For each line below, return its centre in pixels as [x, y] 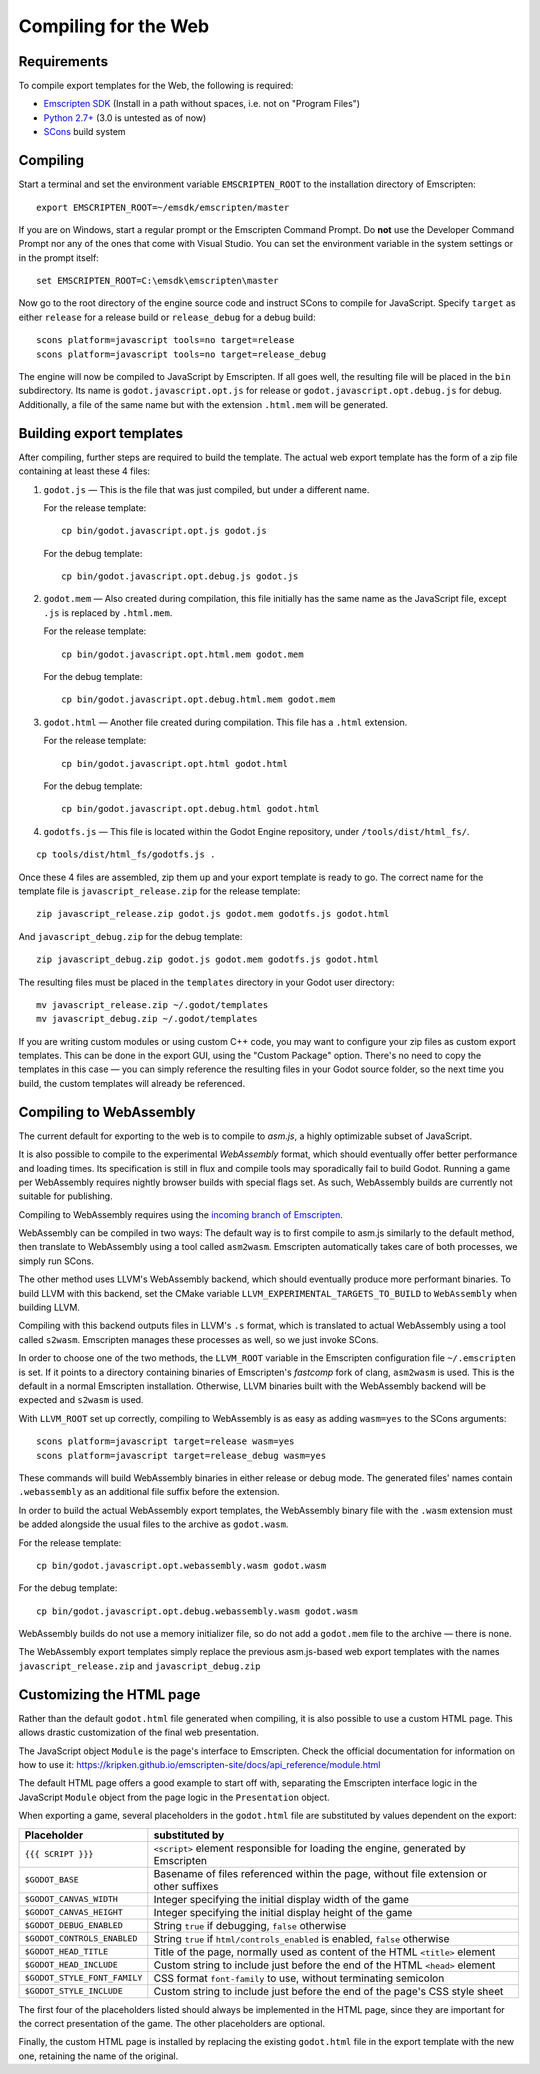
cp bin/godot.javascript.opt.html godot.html [175, 763]
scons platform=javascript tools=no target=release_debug [181, 354]
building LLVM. [49, 1307]
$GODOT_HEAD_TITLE [66, 1951]
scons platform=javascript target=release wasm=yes [165, 1441]
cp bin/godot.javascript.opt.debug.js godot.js [180, 576]
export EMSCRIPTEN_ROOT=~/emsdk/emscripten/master [163, 207]
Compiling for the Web [114, 26]
